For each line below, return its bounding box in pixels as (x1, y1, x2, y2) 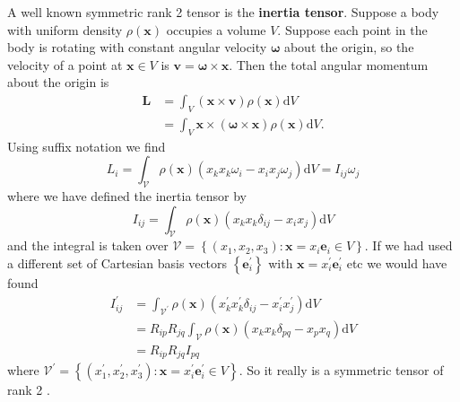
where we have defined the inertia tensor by (7, 187, 247, 205)
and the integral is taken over (7, 236, 169, 255)
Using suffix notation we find (7, 136, 166, 155)
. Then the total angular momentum (229, 55, 429, 74)
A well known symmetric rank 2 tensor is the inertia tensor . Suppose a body (7, 3, 439, 21)
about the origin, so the (283, 38, 414, 57)
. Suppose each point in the (277, 20, 428, 39)
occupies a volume (166, 20, 266, 39)
